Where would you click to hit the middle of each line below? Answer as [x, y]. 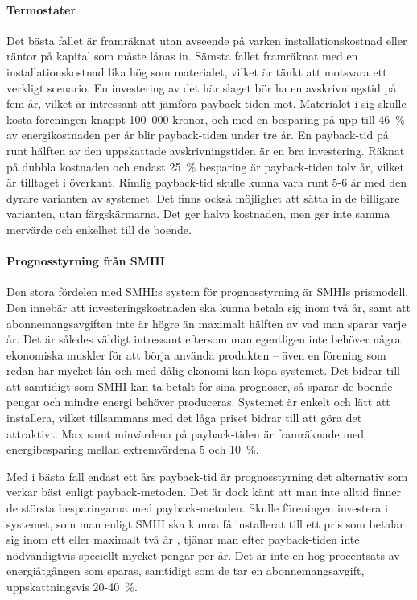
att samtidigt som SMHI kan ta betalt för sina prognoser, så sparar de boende [200, 386]
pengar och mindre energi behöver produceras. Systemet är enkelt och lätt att [198, 402]
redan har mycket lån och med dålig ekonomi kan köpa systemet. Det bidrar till [203, 370]
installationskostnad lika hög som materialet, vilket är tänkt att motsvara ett [197, 71]
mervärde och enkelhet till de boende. [99, 229]
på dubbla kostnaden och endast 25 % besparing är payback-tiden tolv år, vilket [205, 166]
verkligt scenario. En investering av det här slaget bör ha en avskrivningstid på [202, 87]
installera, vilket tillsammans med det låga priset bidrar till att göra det [184, 418]
